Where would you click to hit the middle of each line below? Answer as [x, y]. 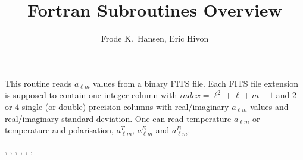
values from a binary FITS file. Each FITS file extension [195, 83]
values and [269, 106]
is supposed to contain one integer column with [91, 95]
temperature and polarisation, [60, 130]
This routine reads [38, 83]
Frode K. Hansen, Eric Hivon [155, 38]
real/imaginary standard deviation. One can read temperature [118, 118]
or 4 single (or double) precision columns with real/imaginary [117, 106]
